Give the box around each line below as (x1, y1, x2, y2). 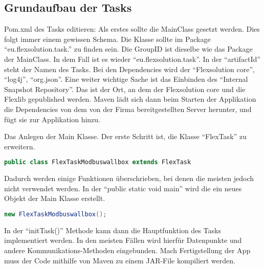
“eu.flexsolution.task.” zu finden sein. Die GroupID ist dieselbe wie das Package (4, 43, 253, 54)
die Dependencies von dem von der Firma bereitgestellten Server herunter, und (4, 103, 252, 114)
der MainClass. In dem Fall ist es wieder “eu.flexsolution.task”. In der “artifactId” (4, 53, 260, 64)
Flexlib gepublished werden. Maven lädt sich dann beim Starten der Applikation (4, 94, 256, 104)
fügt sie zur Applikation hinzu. (4, 114, 100, 124)
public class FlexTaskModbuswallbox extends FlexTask (4, 159, 191, 166)
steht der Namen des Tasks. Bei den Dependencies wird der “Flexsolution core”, (4, 63, 255, 74)
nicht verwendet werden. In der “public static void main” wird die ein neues (4, 183, 242, 193)
